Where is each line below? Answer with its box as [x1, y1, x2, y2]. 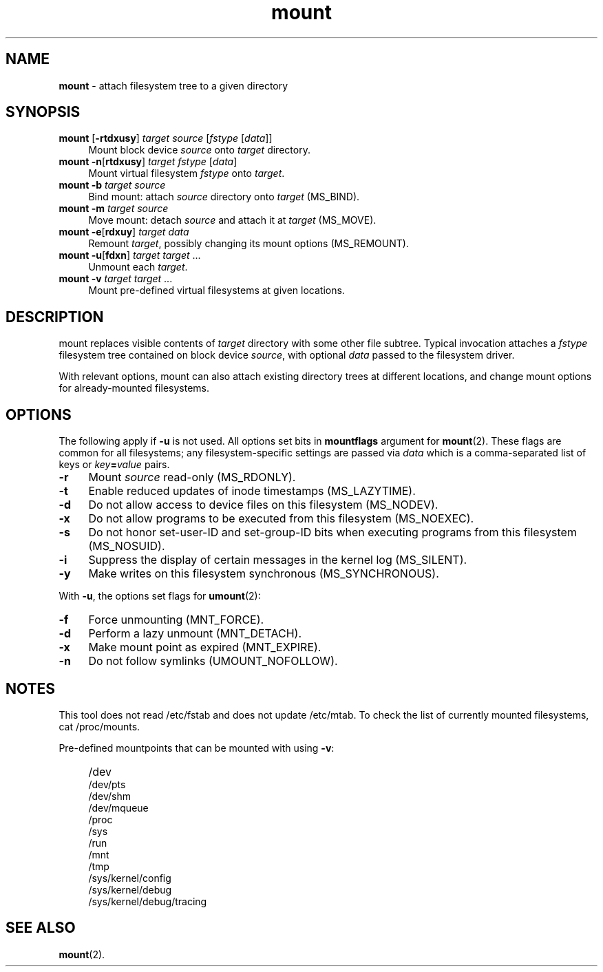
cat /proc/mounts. [59, 720, 140, 732]
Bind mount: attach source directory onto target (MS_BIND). [88, 191, 360, 203]
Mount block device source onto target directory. [88, 144, 310, 156]
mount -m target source [59, 202, 169, 215]
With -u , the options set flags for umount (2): [59, 590, 261, 602]
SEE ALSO [6, 919, 76, 937]
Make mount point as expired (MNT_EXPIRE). [88, 640, 321, 655]
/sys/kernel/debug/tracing [88, 895, 207, 907]
